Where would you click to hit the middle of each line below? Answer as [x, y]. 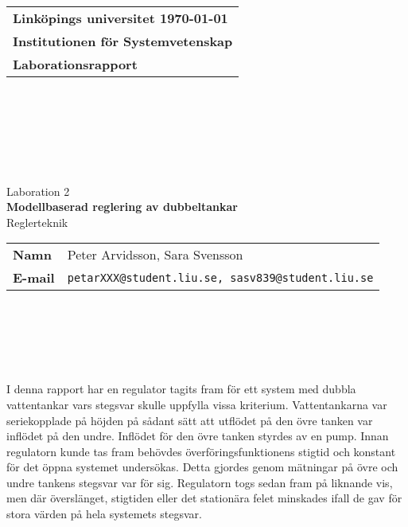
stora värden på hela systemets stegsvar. [104, 514]
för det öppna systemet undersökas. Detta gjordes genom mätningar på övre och [202, 467]
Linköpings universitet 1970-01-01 [120, 18]
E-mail [34, 278]
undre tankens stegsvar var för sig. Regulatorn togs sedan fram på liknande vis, [200, 482]
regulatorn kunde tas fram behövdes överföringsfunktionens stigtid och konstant [201, 451]
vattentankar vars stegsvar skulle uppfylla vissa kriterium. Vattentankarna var [197, 404]
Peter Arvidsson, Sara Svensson [155, 255]
